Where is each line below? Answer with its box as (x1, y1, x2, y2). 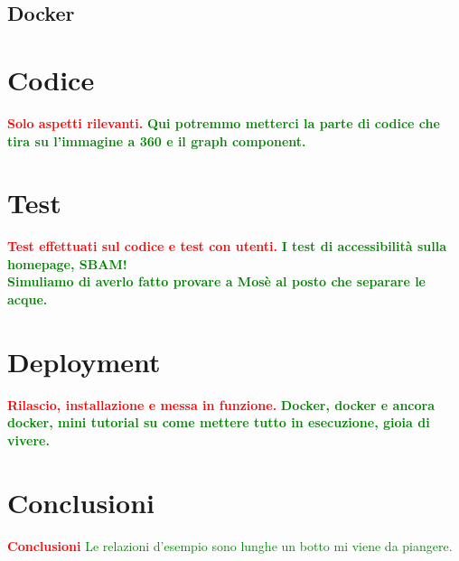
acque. (7, 290, 48, 308)
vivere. (7, 430, 50, 449)
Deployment (7, 342, 161, 379)
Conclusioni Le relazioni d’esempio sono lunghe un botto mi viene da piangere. (7, 536, 453, 555)
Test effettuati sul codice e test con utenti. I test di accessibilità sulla (7, 237, 447, 256)
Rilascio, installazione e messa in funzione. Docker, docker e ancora (7, 395, 436, 414)
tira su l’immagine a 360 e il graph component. (7, 131, 306, 150)
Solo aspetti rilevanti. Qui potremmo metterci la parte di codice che (7, 113, 440, 132)
